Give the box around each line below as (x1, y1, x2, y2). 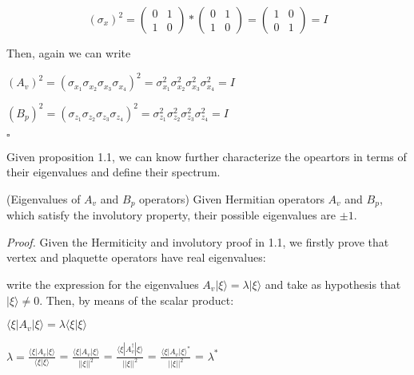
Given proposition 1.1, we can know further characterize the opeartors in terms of (6, 148, 407, 164)
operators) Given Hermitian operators (139, 190, 324, 207)
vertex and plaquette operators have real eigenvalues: (6, 249, 266, 266)
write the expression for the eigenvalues (6, 276, 199, 293)
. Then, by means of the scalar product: (39, 291, 234, 308)
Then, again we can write (6, 45, 131, 61)
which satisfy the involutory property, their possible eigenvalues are (6, 207, 336, 223)
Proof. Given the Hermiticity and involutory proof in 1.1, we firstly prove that (6, 233, 389, 250)
